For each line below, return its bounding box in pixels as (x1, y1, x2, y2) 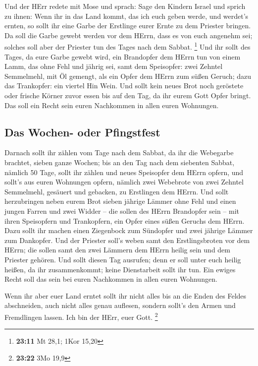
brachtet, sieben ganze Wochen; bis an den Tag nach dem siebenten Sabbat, (4, 157, 235, 167)
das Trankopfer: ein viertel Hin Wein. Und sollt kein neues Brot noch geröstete (4, 80, 244, 91)
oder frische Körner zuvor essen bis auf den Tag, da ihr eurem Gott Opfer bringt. (4, 90, 251, 100)
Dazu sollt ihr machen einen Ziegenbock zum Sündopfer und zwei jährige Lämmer (4, 225, 253, 236)
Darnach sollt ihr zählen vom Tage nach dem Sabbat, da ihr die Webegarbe (4, 147, 234, 158)
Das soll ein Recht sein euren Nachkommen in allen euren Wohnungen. (4, 100, 219, 110)
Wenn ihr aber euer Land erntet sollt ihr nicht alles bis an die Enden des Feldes (4, 290, 247, 301)
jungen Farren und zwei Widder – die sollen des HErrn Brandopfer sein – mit (4, 205, 240, 216)
